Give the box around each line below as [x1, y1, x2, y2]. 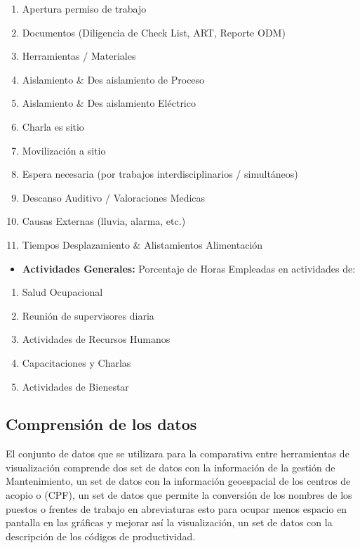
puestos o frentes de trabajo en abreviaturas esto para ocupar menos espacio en [6, 501, 347, 516]
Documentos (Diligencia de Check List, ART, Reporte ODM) [22, 25, 286, 39]
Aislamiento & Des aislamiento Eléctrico [22, 96, 196, 110]
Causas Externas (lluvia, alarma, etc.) [22, 214, 186, 228]
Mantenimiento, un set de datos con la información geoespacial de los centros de [6, 474, 351, 488]
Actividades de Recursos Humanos [22, 332, 171, 346]
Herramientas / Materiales [22, 48, 136, 63]
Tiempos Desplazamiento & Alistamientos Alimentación [22, 237, 263, 252]
